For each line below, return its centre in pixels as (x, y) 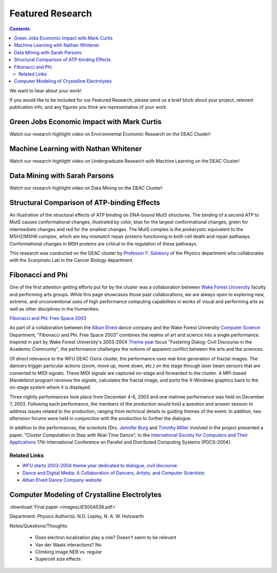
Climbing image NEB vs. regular (69, 551)
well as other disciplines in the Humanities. (55, 309)
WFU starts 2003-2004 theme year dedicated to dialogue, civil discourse (100, 466)
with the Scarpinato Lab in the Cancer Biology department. (72, 260)
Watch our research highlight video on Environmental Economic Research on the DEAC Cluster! (110, 134)
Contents (20, 29)
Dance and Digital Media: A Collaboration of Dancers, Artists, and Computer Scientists (113, 473)
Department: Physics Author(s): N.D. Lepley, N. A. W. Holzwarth (77, 517)
